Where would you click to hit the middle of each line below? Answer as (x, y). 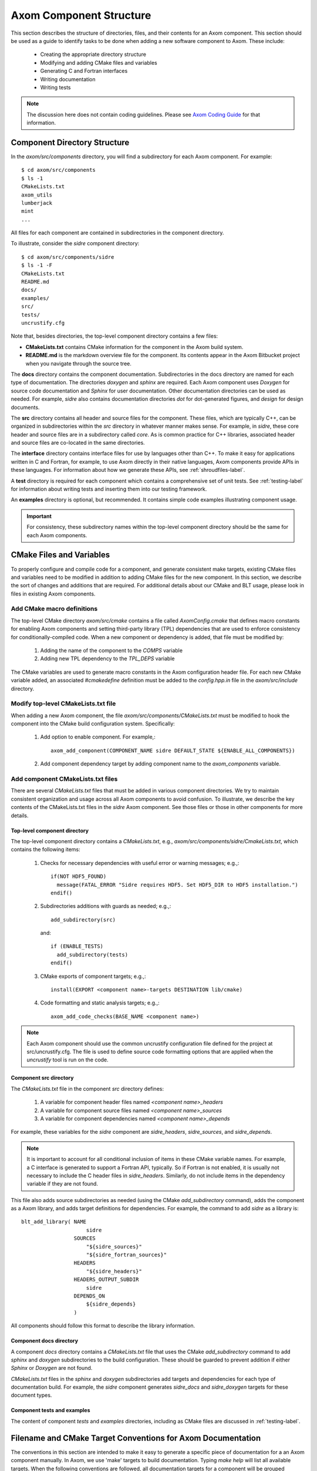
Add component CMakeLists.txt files (64, 779)
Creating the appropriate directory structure (93, 54)
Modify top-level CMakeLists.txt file (63, 704)
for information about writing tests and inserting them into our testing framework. (109, 489)
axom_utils (37, 195)
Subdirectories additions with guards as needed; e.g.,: (106, 906)
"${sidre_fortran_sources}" (127, 1255)
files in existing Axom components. (53, 594)
